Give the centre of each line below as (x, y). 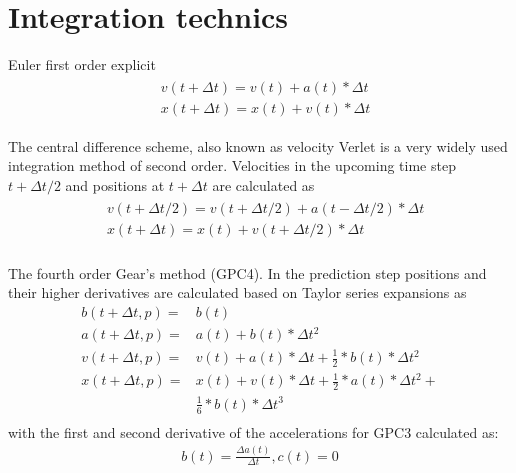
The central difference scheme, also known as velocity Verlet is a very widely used (258, 145)
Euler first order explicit (82, 64)
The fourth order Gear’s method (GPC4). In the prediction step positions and (247, 272)
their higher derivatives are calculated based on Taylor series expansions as (237, 292)
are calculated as (263, 185)
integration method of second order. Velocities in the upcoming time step (232, 165)
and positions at (115, 185)
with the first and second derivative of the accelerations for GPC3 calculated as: (253, 431)
